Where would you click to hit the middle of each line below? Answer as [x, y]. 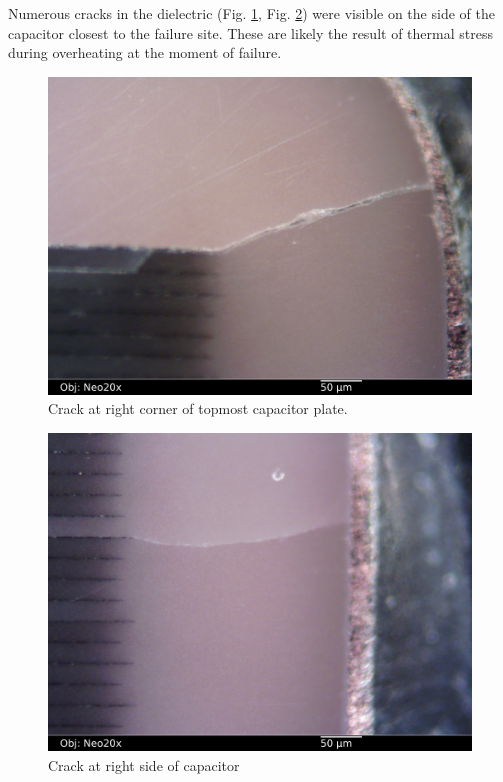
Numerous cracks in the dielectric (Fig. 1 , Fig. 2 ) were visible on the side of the [251, 13]
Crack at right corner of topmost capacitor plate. [198, 408]
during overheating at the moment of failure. [145, 52]
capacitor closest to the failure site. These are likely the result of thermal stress [250, 32]
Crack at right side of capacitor [144, 764]
